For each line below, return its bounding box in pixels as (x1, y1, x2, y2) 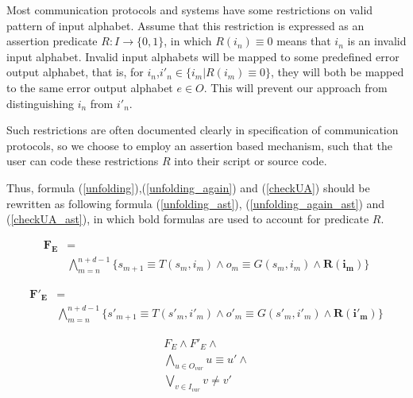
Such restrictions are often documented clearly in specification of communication (6, 122, 399, 138)
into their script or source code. (174, 153, 327, 169)
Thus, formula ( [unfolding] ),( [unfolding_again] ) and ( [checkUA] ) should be (6, 179, 370, 195)
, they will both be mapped (271, 64, 404, 80)
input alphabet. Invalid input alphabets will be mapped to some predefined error (6, 48, 399, 64)
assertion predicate (6, 33, 98, 49)
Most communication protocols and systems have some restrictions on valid (6, 2, 373, 17)
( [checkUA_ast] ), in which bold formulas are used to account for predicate (6, 211, 369, 227)
